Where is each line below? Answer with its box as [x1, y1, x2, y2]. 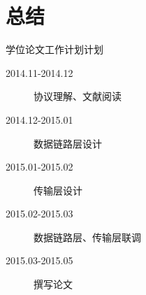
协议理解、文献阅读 [34, 89, 122, 103]
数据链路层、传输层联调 [34, 229, 141, 244]
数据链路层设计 [34, 136, 102, 150]
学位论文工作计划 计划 [6, 42, 103, 57]
